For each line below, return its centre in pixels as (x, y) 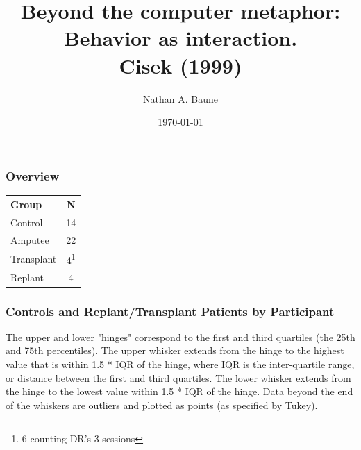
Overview (33, 175)
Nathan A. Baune (180, 98)
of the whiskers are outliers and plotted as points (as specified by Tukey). (162, 405)
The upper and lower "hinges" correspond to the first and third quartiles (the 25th (180, 336)
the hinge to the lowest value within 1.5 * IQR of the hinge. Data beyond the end (179, 391)
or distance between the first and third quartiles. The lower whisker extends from (178, 377)
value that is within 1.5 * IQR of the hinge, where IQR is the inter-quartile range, (180, 364)
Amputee (30, 240)
